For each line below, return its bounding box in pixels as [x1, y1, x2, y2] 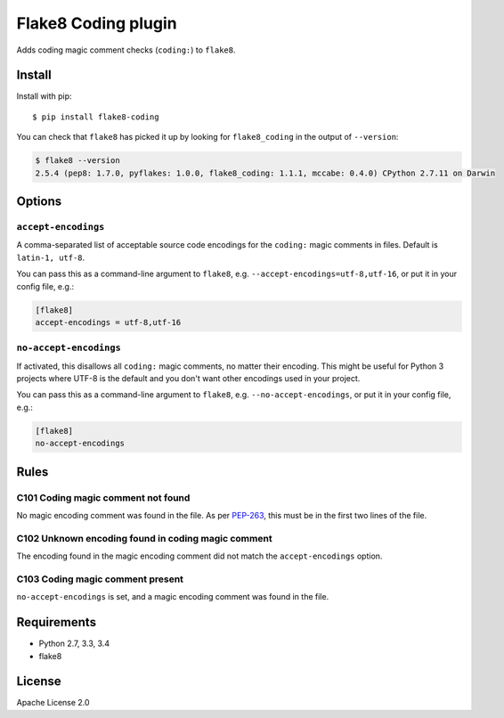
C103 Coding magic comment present [16, 573, 184, 585]
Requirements [16, 615, 97, 630]
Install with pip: [16, 91, 72, 102]
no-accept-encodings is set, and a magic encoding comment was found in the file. [16, 592, 329, 602]
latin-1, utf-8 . [16, 252, 85, 263]
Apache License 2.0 [16, 698, 90, 708]
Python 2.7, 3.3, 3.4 [38, 638, 110, 649]
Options [16, 194, 62, 209]
